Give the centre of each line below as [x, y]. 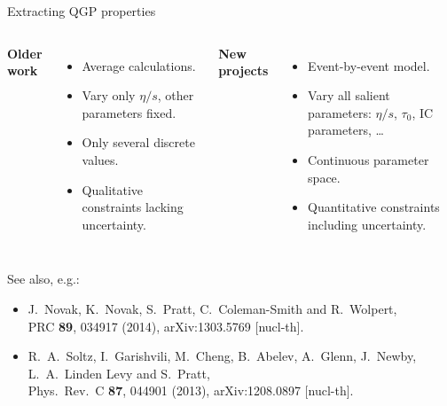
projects [243, 70]
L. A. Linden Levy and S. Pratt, [119, 373]
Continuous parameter [369, 159]
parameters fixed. [129, 112]
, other [176, 95]
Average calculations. [139, 65]
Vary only [109, 95]
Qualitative [113, 189]
